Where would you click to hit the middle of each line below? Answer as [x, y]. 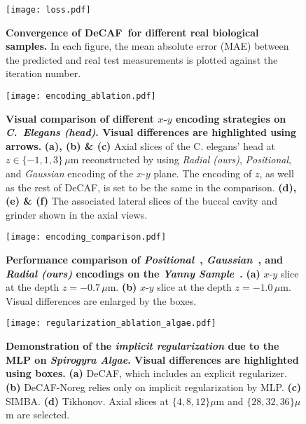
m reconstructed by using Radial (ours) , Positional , [181, 159]
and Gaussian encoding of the [70, 173]
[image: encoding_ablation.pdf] [81, 96]
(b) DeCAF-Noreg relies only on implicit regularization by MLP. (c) [154, 387]
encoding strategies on [231, 118]
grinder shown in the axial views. [77, 214]
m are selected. [38, 415]
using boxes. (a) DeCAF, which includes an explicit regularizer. [146, 373]
